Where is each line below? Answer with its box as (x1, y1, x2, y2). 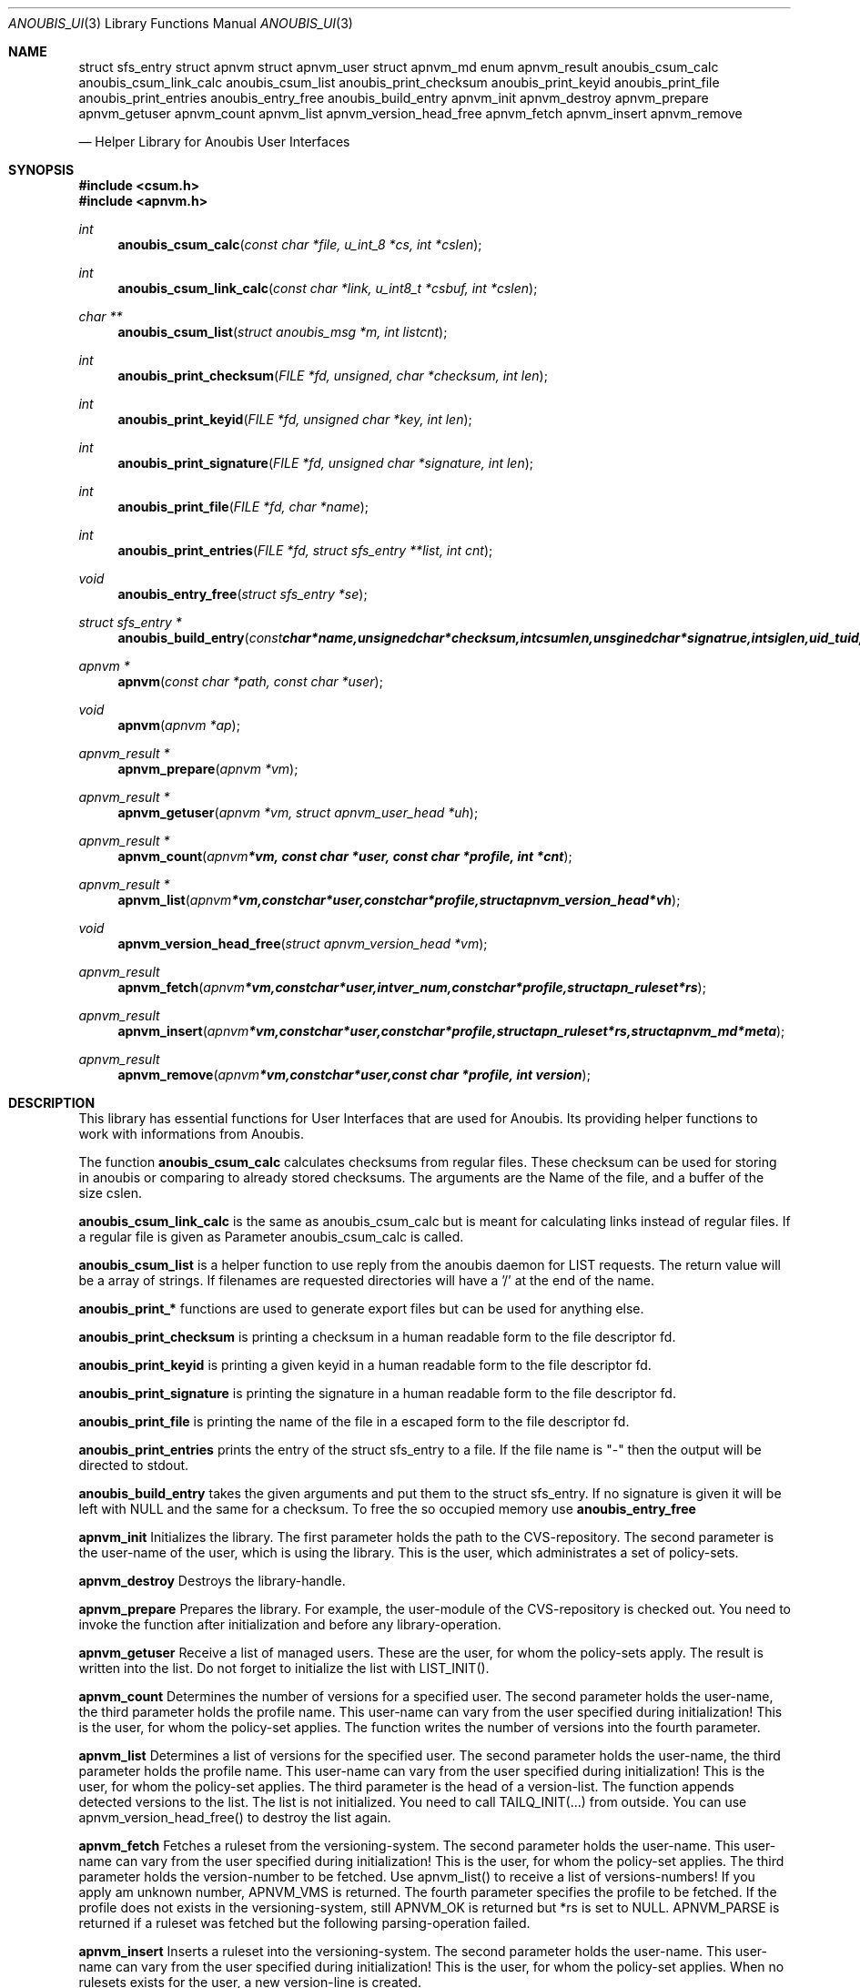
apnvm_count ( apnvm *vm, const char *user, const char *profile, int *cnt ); (117, 848, 572, 864)
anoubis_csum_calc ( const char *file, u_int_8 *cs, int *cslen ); (117, 237, 482, 252)
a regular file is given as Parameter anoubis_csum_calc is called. (78, 1229, 464, 1244)
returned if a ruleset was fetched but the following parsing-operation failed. (78, 1915, 531, 1931)
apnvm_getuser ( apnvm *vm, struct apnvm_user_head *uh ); (117, 805, 479, 820)
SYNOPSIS (8, 162, 75, 177)
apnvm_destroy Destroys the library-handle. (78, 1573, 346, 1588)
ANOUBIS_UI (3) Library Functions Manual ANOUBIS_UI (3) (8, 15, 353, 31)
